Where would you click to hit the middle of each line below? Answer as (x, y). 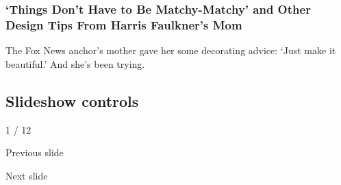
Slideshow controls (72, 100)
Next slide (27, 175)
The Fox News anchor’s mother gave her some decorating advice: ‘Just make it (171, 50)
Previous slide (35, 152)
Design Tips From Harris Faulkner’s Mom (124, 24)
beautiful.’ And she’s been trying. (75, 63)
